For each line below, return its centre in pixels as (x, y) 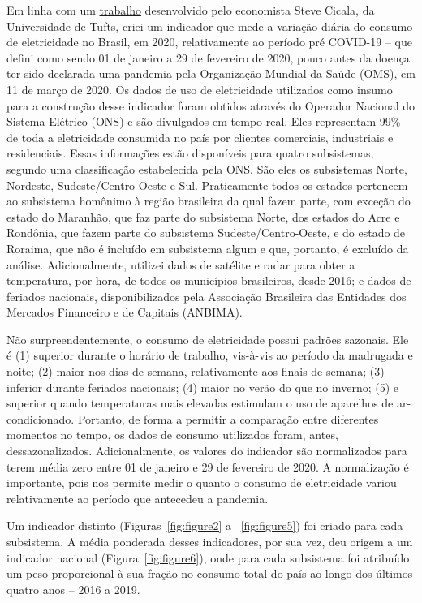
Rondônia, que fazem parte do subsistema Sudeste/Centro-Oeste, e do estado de (206, 233)
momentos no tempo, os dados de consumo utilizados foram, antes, (172, 435)
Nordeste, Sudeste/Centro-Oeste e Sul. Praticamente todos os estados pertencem (207, 185)
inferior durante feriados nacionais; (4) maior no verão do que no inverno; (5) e (203, 387)
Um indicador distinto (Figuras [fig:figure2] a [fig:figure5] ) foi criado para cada (205, 525)
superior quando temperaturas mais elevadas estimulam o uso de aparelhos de (200, 403)
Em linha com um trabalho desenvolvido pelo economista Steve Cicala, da (191, 10)
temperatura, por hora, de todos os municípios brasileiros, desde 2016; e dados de (209, 280)
